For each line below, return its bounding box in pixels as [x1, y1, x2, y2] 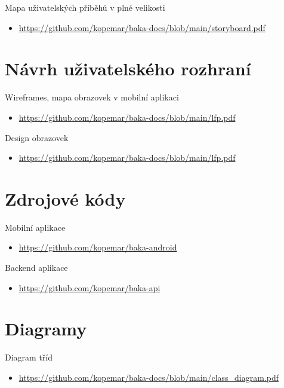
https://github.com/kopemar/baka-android [18, 241, 177, 253]
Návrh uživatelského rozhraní [5, 56, 251, 81]
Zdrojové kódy [5, 186, 126, 210]
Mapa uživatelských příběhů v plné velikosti [5, 1, 165, 13]
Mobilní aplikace [5, 221, 66, 233]
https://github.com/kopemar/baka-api [18, 281, 160, 294]
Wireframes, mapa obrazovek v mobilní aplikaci [5, 91, 179, 103]
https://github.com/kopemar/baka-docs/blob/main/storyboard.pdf [18, 21, 266, 33]
